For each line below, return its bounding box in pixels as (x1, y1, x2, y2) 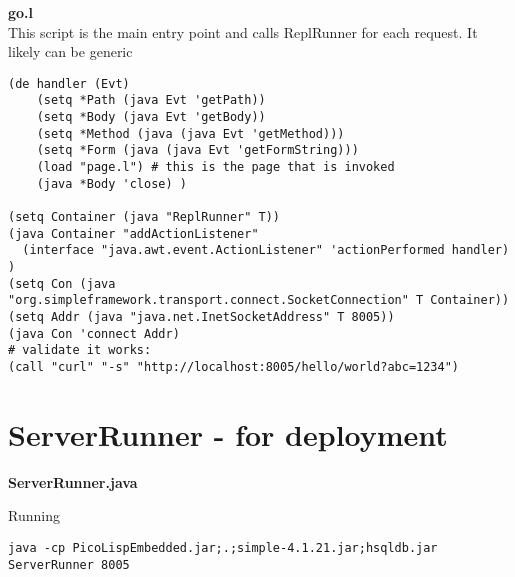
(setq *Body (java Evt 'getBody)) (36, 110, 266, 125)
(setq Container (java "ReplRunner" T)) (8, 210, 281, 225)
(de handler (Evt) (8, 76, 130, 91)
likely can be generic (8, 41, 133, 62)
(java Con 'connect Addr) (8, 326, 180, 341)
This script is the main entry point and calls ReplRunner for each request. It (8, 21, 478, 42)
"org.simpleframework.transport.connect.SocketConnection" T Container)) (8, 293, 510, 308)
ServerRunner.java (8, 471, 138, 492)
